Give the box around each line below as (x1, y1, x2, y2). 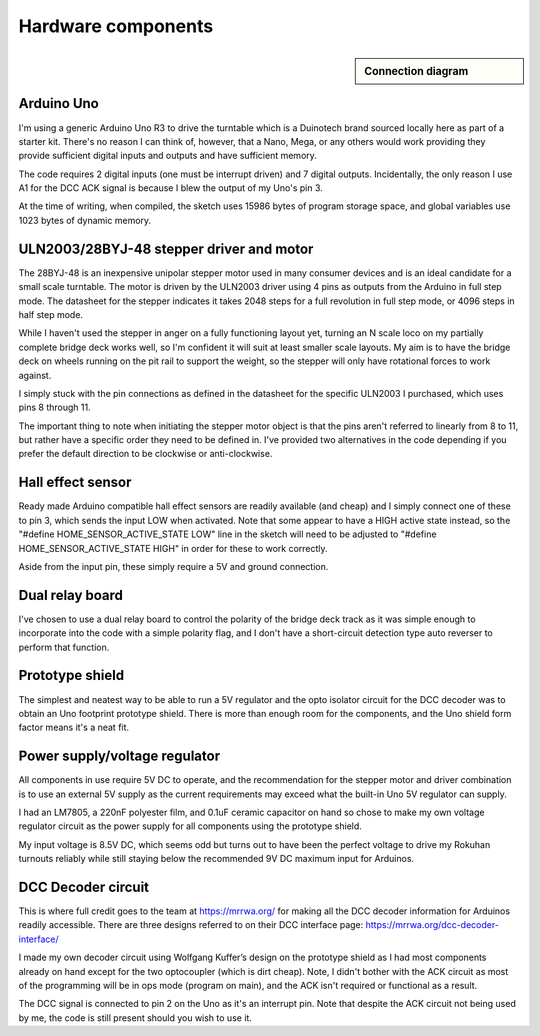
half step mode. (18, 308, 84, 320)
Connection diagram (364, 64, 469, 78)
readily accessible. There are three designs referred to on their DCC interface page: (18, 919, 364, 931)
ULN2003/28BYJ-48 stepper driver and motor (18, 240, 314, 257)
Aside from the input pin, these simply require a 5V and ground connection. (18, 560, 329, 572)
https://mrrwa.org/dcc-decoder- (365, 919, 500, 931)
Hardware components (18, 15, 214, 37)
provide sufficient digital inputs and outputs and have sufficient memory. (18, 150, 317, 162)
